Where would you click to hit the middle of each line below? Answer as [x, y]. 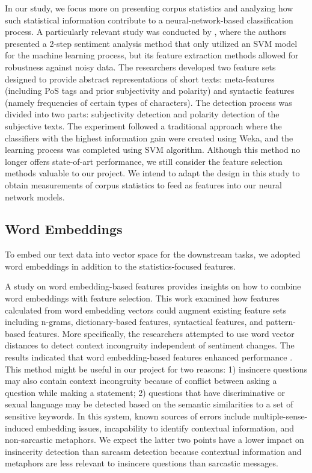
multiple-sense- [280, 416]
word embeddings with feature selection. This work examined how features [142, 298]
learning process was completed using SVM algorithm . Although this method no [153, 150]
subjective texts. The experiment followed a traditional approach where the [143, 125]
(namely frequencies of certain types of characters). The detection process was [148, 102]
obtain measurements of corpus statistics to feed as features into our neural [143, 184]
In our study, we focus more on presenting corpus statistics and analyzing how [149, 8]
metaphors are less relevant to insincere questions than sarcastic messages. [142, 463]
